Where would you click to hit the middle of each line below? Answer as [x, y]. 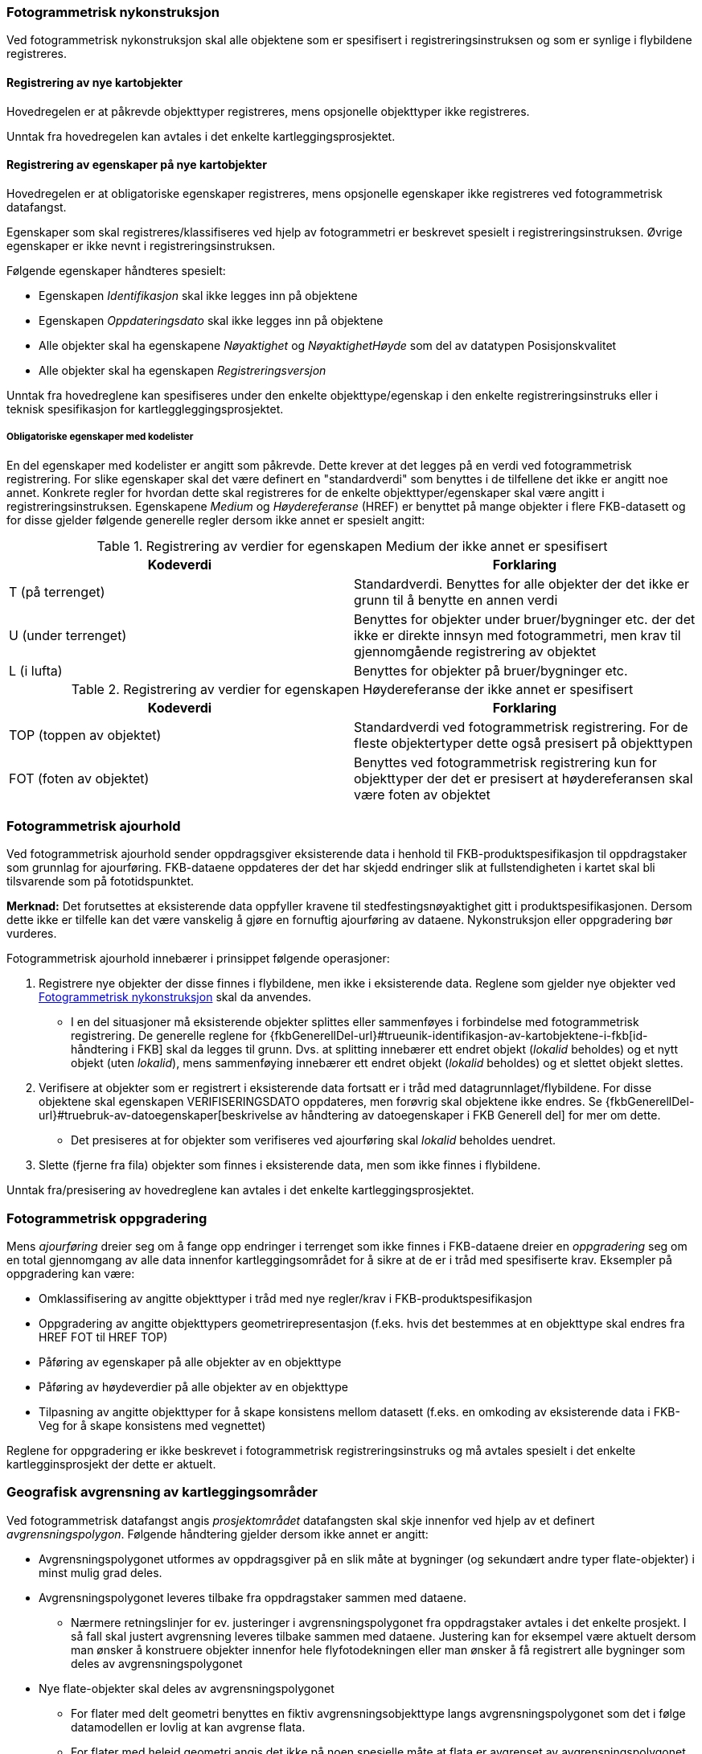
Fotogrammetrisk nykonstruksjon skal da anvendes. [175, 997]
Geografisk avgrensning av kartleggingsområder [162, 1492]
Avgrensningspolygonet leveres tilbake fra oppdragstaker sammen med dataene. [252, 1597]
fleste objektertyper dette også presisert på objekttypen [523, 743]
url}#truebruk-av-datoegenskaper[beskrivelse [161, 1115]
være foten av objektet [422, 794]
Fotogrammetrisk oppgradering [107, 1218]
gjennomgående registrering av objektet [475, 651]
